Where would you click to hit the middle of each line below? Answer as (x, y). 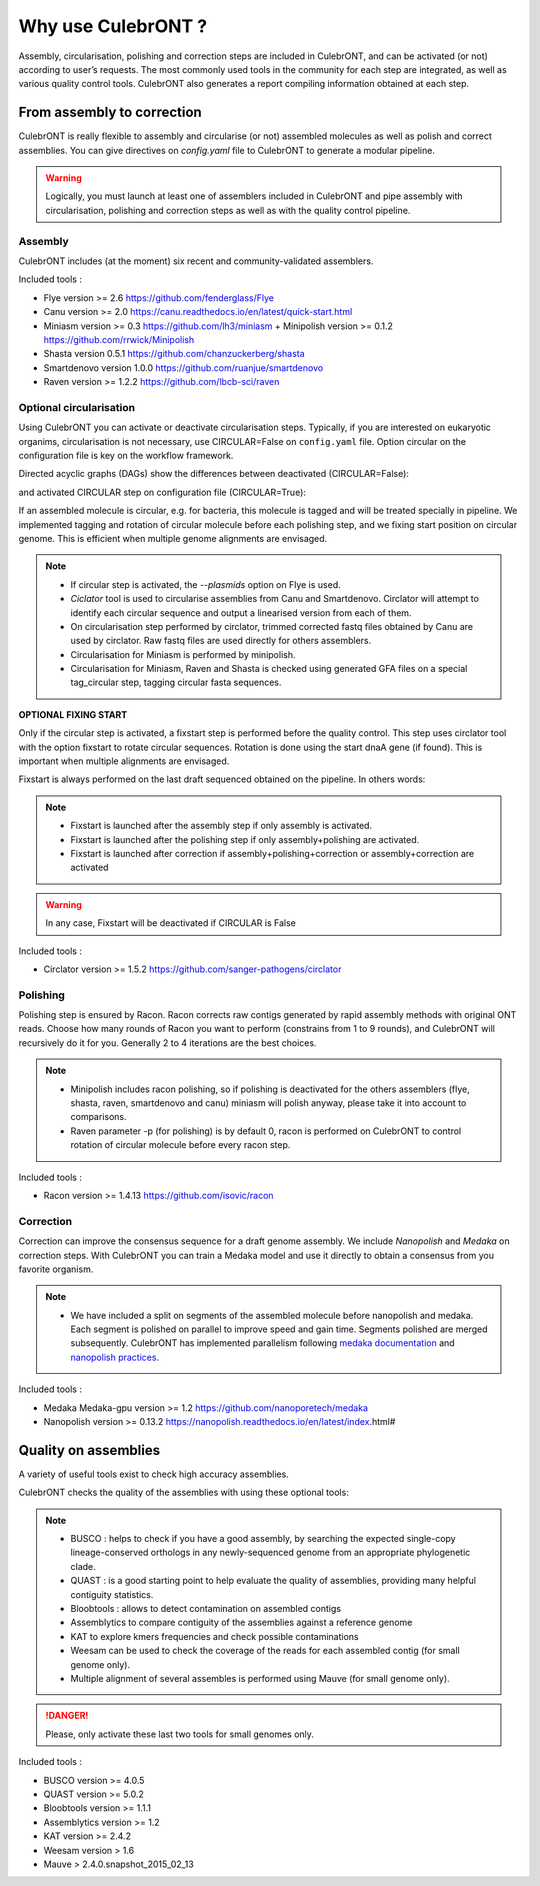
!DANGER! (67, 1716)
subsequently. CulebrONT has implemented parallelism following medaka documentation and (262, 1343)
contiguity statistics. (112, 1594)
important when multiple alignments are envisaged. (124, 761)
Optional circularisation (76, 407)
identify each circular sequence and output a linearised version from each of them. (241, 612)
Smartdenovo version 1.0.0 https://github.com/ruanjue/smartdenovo (183, 367)
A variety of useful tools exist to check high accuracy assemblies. (153, 1474)
